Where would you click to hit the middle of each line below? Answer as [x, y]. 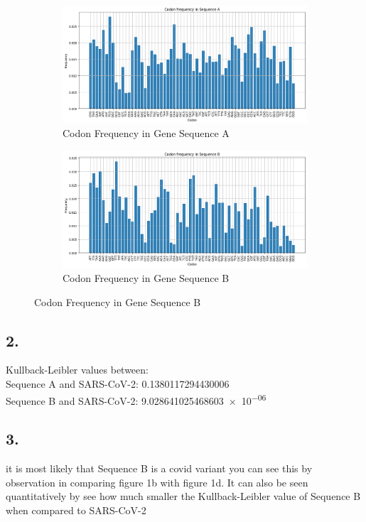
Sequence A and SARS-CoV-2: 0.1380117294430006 [118, 383]
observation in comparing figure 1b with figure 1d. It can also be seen [157, 482]
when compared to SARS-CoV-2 [76, 510]
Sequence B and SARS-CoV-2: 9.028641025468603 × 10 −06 [136, 399]
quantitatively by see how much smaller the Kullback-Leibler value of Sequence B [183, 496]
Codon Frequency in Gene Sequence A [146, 133]
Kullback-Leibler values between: [77, 370]
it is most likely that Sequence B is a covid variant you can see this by [159, 468]
